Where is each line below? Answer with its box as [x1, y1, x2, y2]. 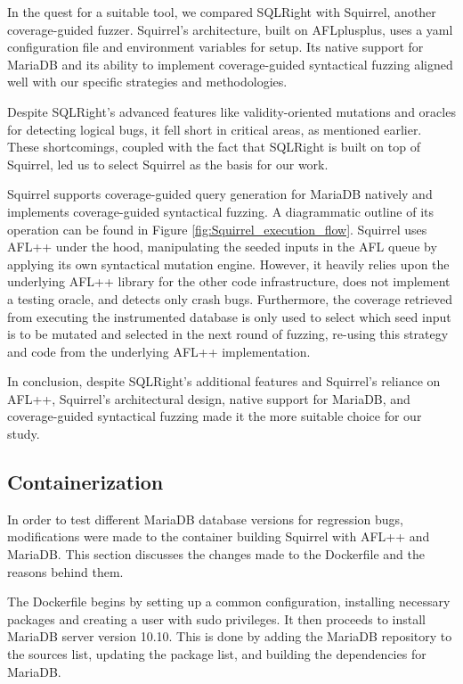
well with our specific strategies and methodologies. [7, 72, 288, 91]
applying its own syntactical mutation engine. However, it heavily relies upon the [7, 254, 450, 273]
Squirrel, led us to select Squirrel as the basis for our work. [7, 154, 329, 173]
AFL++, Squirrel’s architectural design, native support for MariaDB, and [7, 389, 410, 408]
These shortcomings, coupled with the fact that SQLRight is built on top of [7, 137, 420, 156]
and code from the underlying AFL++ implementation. [7, 342, 311, 360]
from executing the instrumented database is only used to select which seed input [7, 307, 451, 326]
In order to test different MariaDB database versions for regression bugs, [7, 509, 403, 528]
